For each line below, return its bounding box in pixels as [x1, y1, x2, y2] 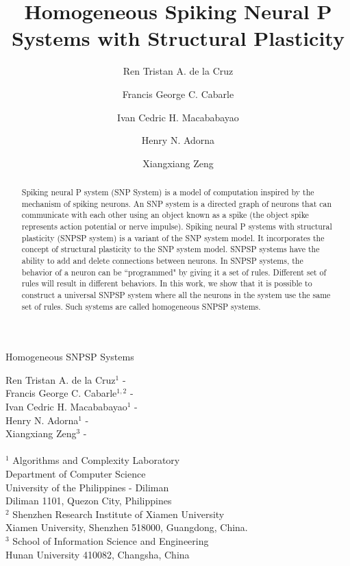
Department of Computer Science [5, 467, 146, 481]
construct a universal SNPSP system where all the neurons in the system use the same [21, 288, 331, 300]
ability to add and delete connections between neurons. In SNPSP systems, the [21, 255, 303, 267]
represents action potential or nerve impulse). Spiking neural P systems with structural [21, 221, 332, 232]
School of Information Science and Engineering [12, 534, 209, 548]
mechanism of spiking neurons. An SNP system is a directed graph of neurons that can [21, 197, 332, 209]
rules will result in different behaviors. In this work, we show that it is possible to [21, 278, 312, 289]
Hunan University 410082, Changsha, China [5, 547, 190, 561]
